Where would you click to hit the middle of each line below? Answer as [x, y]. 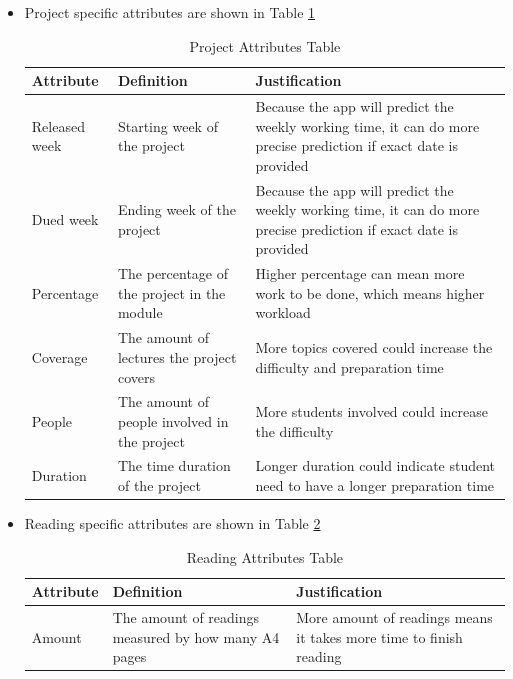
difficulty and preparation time [349, 366]
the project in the [171, 292]
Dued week [65, 219]
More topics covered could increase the [374, 347]
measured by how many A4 [196, 636]
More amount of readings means [394, 617]
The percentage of [173, 273]
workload [283, 312]
